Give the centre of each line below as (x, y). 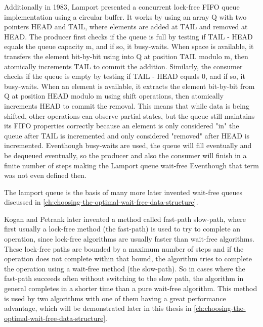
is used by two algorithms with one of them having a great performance (115, 298)
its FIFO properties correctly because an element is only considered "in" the (122, 126)
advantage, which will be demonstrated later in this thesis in (98, 308)
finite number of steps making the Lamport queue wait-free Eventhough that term (131, 165)
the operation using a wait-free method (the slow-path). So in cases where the (125, 268)
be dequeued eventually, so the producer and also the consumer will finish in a (125, 155)
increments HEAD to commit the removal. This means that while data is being (127, 105)
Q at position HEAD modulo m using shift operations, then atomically (114, 96)
